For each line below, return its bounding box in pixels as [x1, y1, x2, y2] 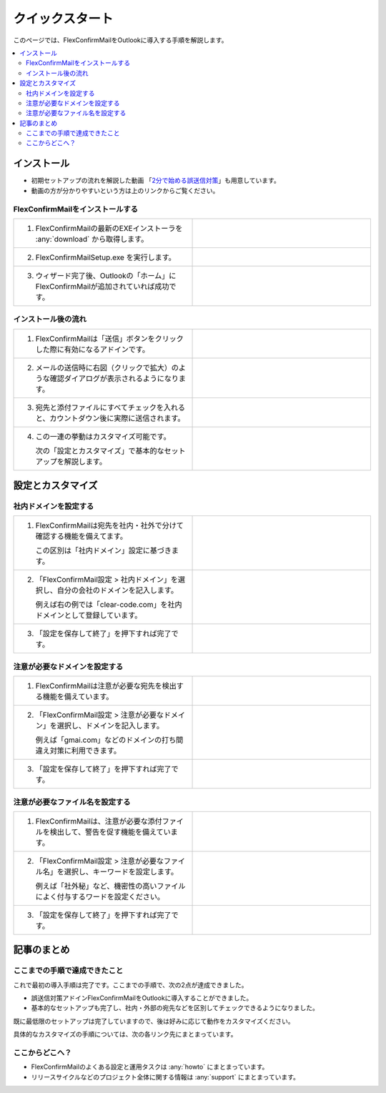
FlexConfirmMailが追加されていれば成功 [35, 281, 169, 291]
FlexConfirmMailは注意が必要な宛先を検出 [35, 681, 177, 691]
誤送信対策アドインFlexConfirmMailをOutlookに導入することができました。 [31, 994, 253, 1002]
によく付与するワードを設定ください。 [35, 891, 164, 901]
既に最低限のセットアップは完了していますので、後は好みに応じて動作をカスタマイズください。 [13, 1017, 295, 1025]
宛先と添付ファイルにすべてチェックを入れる [35, 402, 186, 412]
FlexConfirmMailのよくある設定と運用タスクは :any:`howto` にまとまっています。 [31, 1062, 269, 1072]
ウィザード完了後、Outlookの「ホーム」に [35, 270, 177, 280]
